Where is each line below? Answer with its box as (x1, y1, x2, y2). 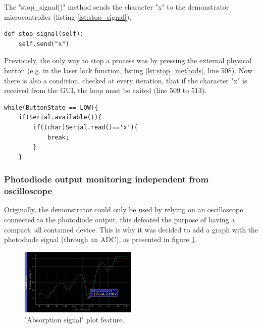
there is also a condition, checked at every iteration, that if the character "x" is (4, 75, 247, 85)
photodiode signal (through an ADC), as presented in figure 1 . (4, 234, 197, 245)
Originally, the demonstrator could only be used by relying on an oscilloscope (4, 204, 243, 215)
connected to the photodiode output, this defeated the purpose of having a (4, 214, 235, 225)
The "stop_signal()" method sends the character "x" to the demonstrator (4, 2, 229, 12)
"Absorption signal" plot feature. (24, 314, 125, 325)
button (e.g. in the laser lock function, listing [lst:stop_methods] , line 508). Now (4, 65, 253, 75)
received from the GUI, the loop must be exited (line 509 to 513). (4, 85, 207, 96)
